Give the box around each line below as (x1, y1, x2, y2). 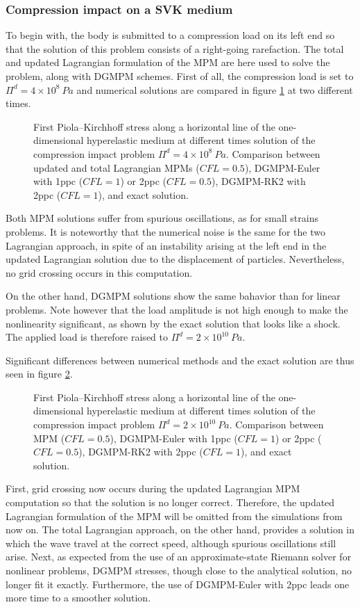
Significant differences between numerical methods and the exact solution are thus (6, 353, 354, 367)
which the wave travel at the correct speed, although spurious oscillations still (6, 535, 336, 550)
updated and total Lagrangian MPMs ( (33, 160, 200, 175)
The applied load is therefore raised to (6, 330, 168, 344)
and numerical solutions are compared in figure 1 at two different (76, 82, 353, 97)
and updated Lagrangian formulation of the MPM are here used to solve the (6, 55, 330, 70)
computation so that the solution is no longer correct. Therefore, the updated (6, 495, 335, 510)
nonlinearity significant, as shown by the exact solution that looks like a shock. (6, 316, 341, 330)
